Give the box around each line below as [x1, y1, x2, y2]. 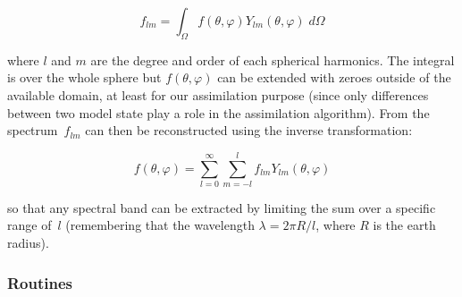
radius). [7, 233, 49, 252]
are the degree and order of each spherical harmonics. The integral [90, 50, 455, 69]
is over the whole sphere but [7, 68, 162, 87]
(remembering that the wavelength [65, 216, 255, 234]
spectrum [7, 121, 58, 140]
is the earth [373, 216, 436, 234]
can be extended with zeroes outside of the [217, 68, 451, 87]
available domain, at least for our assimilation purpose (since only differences [7, 85, 429, 104]
